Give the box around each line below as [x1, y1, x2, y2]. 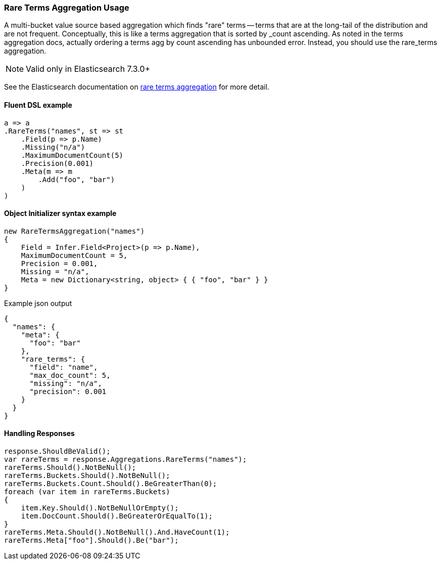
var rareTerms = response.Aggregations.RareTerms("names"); [4, 455, 247, 464]
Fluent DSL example [4, 100, 72, 109]
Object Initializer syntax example [4, 209, 117, 218]
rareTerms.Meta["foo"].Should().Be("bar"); [4, 536, 179, 545]
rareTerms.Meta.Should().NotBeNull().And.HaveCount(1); [4, 528, 230, 537]
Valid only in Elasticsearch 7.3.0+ [26, 64, 151, 74]
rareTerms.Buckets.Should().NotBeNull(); [4, 471, 170, 480]
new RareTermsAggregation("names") [4, 227, 145, 235]
